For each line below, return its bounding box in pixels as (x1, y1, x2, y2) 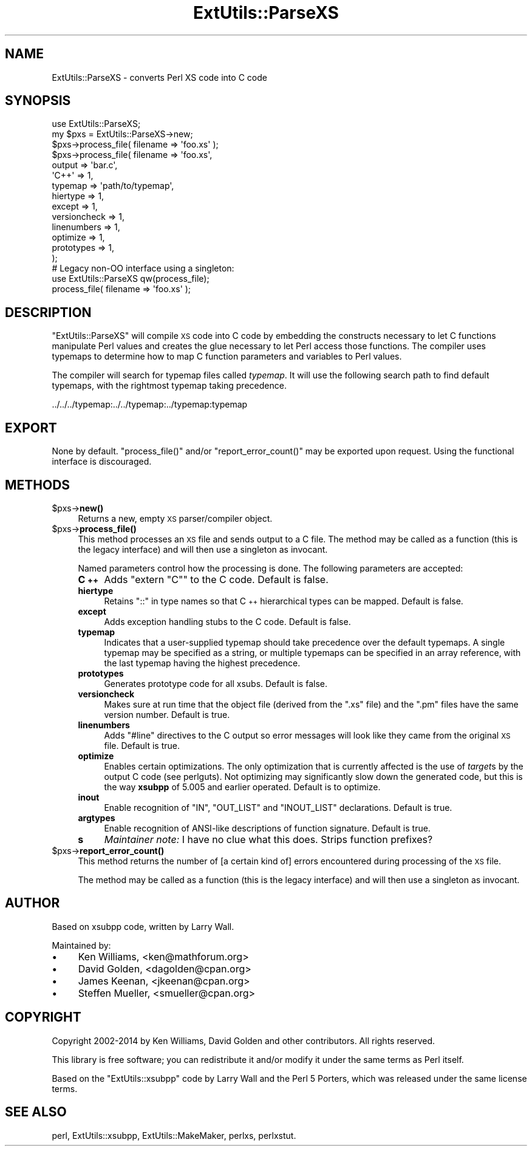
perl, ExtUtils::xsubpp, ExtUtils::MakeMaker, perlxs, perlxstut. (52, 1130, 296, 1141)
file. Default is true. (104, 740, 180, 751)
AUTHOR (5, 895, 60, 911)
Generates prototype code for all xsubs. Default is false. (104, 678, 327, 689)
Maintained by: (52, 940, 111, 951)
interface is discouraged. (52, 456, 152, 467)
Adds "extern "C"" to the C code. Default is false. (104, 573, 329, 586)
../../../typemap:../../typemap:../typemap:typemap (52, 399, 248, 410)
